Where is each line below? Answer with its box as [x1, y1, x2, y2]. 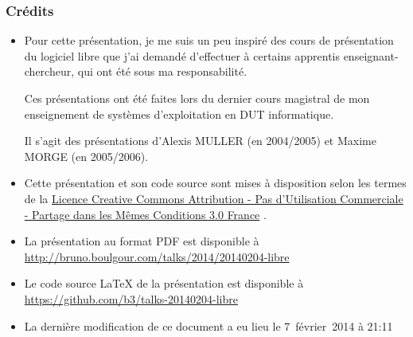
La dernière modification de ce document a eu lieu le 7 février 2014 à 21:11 [24, 317, 393, 334]
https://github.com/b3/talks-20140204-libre [24, 290, 238, 307]
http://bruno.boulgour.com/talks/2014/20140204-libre [24, 248, 290, 265]
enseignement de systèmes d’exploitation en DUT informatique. [24, 105, 334, 122]
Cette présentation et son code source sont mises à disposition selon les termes [24, 174, 407, 191]
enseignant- [343, 47, 399, 64]
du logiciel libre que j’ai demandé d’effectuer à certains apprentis [24, 47, 340, 64]
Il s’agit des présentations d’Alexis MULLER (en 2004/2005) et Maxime [24, 132, 376, 149]
